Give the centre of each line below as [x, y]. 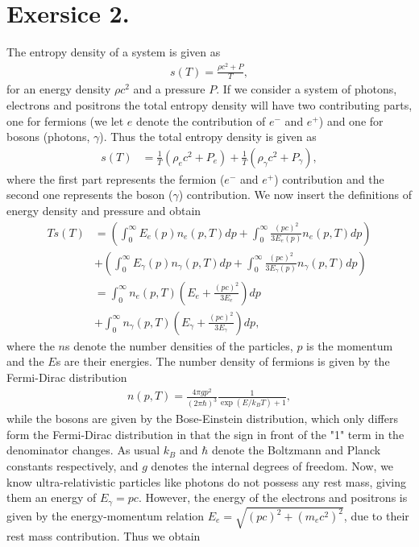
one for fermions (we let [65, 120]
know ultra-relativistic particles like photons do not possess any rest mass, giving [206, 481]
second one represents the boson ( [90, 195]
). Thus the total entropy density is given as [208, 137]
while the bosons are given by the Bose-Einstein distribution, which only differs [202, 419]
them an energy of [52, 497]
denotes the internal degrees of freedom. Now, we [272, 466]
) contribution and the [329, 178]
